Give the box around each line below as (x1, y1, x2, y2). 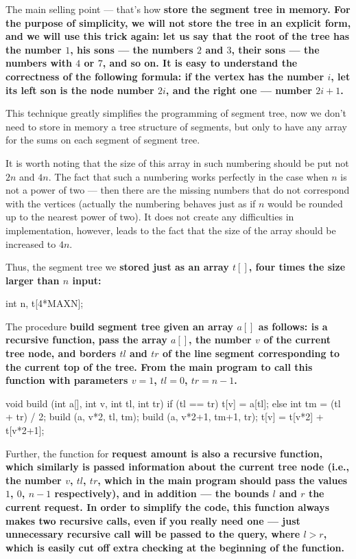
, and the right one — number (165, 82, 312, 97)
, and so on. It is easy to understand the (102, 56, 298, 70)
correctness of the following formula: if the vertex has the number (5, 69, 324, 83)
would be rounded (268, 196, 343, 210)
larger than (5, 273, 60, 287)
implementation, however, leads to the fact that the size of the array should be (5, 223, 336, 237)
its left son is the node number (5, 82, 154, 97)
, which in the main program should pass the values (97, 472, 348, 487)
